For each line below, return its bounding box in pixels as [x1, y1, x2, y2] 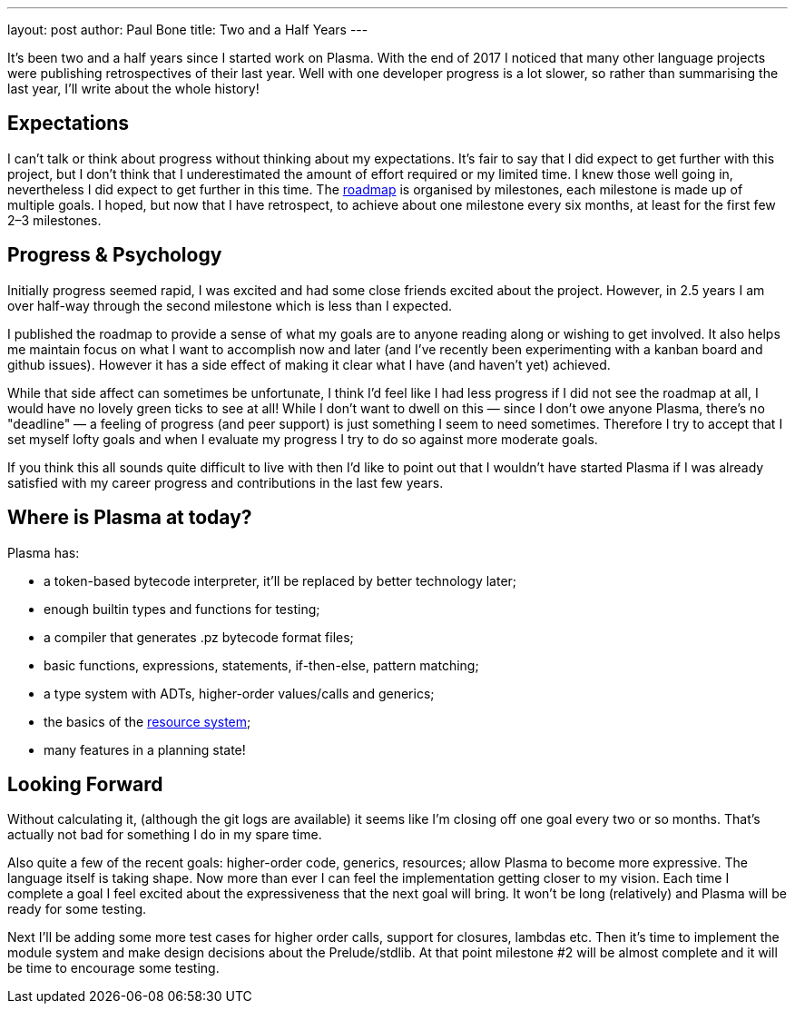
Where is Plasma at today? [7, 506, 252, 530]
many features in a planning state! [44, 741, 246, 758]
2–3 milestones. [7, 212, 102, 228]
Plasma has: [7, 544, 80, 560]
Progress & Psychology [7, 243, 222, 267]
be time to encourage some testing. [7, 960, 220, 976]
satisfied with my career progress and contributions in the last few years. [7, 474, 444, 491]
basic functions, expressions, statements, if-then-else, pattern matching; [44, 657, 479, 673]
